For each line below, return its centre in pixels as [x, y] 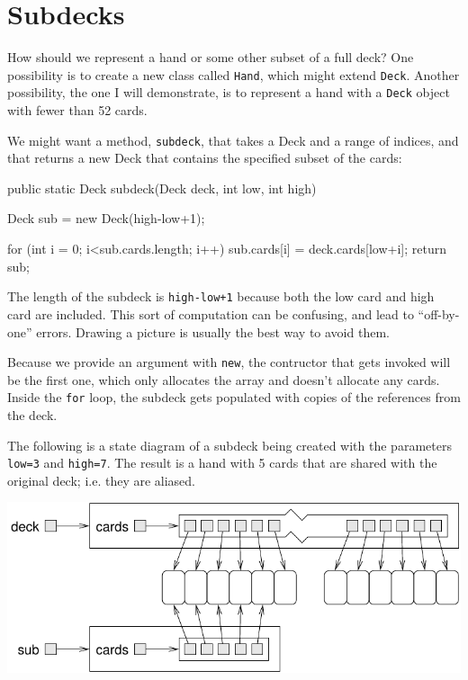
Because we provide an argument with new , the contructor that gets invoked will [229, 362]
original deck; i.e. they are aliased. [101, 480]
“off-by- [439, 313]
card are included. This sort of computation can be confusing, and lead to [211, 313]
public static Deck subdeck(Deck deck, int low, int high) [162, 188]
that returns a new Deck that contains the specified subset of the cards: [205, 158]
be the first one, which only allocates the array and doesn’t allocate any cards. [224, 379]
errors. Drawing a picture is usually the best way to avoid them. [213, 331]
